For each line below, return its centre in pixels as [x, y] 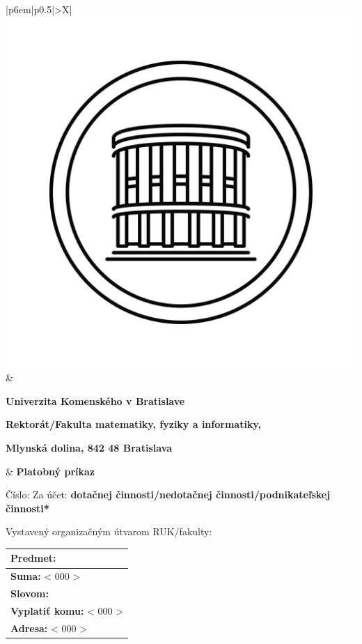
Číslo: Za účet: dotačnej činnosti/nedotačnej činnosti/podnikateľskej [168, 495]
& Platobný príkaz [50, 471]
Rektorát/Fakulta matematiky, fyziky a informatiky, [133, 424]
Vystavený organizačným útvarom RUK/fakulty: [109, 531]
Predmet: [33, 558]
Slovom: [30, 593]
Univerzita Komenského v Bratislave [95, 400]
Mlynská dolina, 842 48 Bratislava [89, 447]
